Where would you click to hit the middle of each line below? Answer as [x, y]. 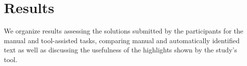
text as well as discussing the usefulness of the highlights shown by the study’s [121, 50]
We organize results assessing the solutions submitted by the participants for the [124, 31]
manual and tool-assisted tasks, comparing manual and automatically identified [122, 40]
